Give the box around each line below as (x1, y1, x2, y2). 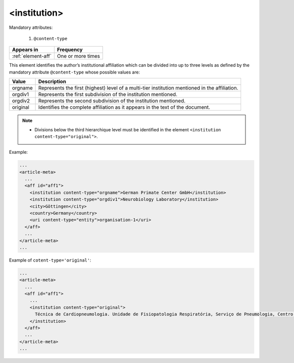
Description (38, 78, 66, 85)
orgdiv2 (12, 97, 30, 104)
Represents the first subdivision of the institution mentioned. (38, 91, 177, 98)
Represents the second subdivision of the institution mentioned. (38, 97, 186, 104)
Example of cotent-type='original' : (9, 257, 92, 263)
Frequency (57, 47, 83, 53)
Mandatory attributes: (9, 24, 53, 30)
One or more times (57, 53, 100, 60)
